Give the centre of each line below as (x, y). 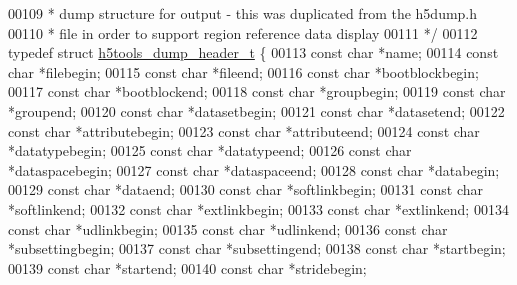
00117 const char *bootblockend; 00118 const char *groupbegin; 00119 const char (257, 91)
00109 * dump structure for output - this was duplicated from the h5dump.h (243, 13)
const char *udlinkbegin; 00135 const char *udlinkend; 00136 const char (228, 228)
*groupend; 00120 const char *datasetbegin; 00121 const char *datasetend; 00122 (256, 110)
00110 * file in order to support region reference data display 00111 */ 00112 (243, 32)
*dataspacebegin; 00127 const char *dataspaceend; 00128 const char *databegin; (254, 169)
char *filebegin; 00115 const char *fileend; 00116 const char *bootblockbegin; (243, 71)
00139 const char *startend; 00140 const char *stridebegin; (187, 267)
